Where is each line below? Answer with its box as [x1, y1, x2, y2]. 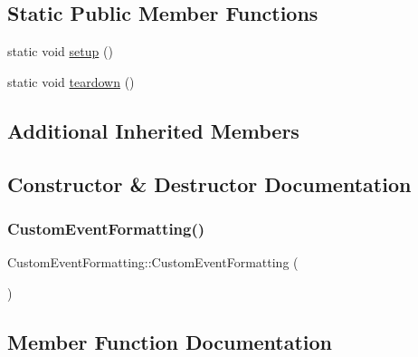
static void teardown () [7, 72, 135, 91]
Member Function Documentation [7, 327, 333, 355]
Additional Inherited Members [7, 116, 299, 144]
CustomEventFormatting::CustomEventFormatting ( [7, 253, 299, 272]
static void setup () [7, 42, 113, 61]
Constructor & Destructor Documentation [7, 169, 412, 198]
